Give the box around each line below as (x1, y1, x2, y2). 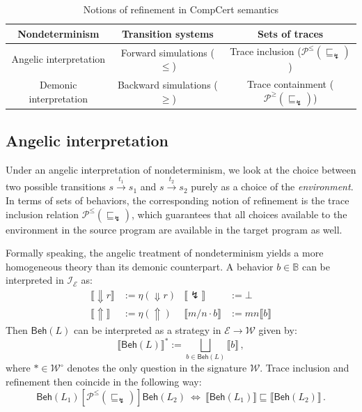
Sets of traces (257, 26, 324, 40)
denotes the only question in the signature (67, 360, 247, 375)
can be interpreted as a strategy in (74, 323, 221, 337)
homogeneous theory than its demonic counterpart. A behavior (6, 259, 274, 273)
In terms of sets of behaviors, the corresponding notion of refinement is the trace (6, 192, 349, 207)
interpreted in (6, 273, 64, 287)
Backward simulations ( (117, 77, 218, 92)
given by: (258, 323, 297, 337)
